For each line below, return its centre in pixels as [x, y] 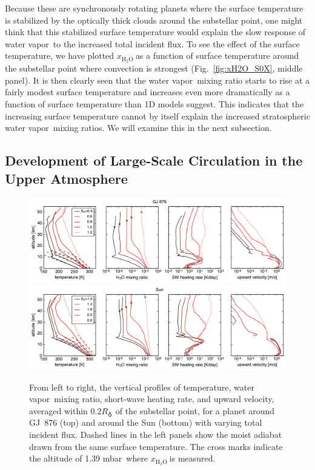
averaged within [58, 410]
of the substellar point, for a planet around [195, 410]
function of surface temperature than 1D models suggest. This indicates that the [154, 104]
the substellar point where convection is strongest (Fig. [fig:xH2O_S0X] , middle [154, 68]
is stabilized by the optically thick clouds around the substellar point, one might [154, 20]
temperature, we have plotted [60, 55]
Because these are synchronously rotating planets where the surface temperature [154, 8]
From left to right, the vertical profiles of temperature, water [142, 387]
